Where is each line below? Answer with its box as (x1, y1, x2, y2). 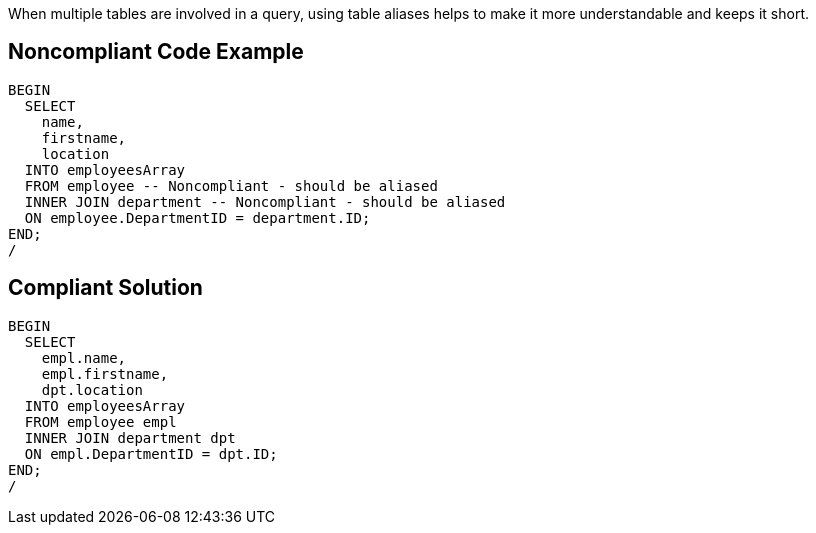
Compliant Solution (8, 275, 203, 301)
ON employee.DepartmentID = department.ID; (24, 209, 371, 226)
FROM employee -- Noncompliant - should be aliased (24, 177, 438, 194)
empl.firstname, (41, 365, 169, 382)
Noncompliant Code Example (8, 39, 304, 65)
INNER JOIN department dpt (24, 429, 236, 446)
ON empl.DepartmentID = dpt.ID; (24, 445, 278, 462)
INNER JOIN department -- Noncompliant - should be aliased (24, 193, 506, 210)
